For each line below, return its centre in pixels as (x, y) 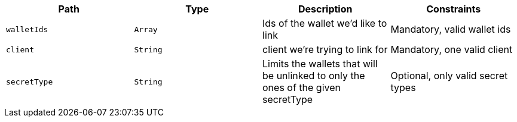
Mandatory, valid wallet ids (451, 29)
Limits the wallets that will (320, 64)
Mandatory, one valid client (452, 49)
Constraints (454, 9)
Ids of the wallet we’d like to (325, 23)
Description (325, 9)
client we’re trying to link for (325, 49)
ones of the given (302, 87)
